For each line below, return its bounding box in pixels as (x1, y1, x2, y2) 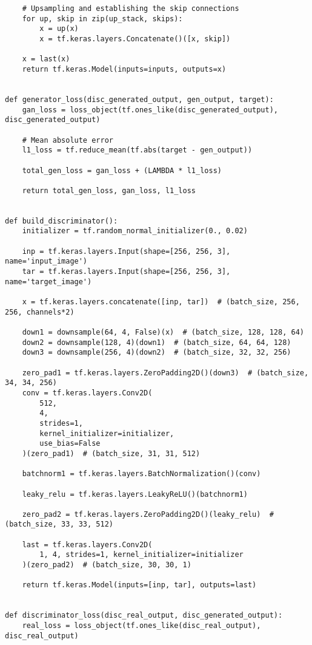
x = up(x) (39, 24, 79, 33)
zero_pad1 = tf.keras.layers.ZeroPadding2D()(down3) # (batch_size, (22, 368, 309, 377)
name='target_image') (5, 277, 92, 286)
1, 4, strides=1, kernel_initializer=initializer (39, 550, 244, 559)
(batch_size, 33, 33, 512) (5, 520, 113, 529)
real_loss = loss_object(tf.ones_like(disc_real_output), (22, 621, 261, 630)
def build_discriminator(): (5, 216, 118, 225)
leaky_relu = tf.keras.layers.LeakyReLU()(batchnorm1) (22, 490, 248, 499)
